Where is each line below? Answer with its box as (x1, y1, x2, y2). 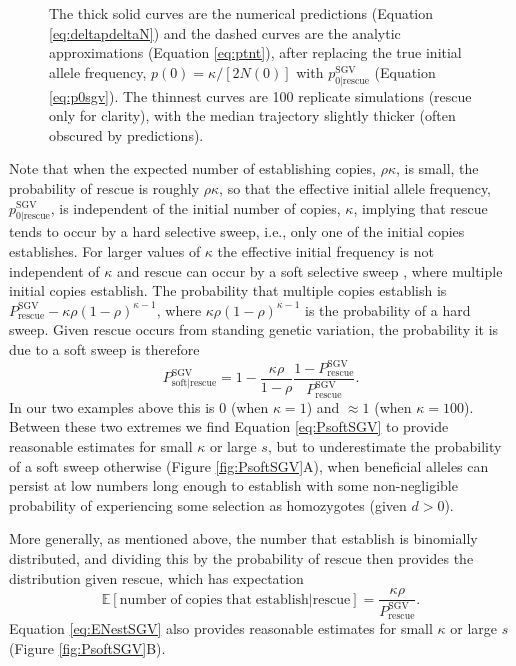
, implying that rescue (353, 197, 488, 218)
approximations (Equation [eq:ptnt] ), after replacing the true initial (49, 42, 462, 63)
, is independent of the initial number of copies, (50, 197, 341, 218)
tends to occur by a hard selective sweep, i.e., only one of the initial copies (9, 221, 465, 242)
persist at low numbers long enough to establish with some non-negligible (9, 475, 458, 496)
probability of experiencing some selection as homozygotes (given (9, 494, 407, 515)
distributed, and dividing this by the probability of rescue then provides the (9, 548, 474, 569)
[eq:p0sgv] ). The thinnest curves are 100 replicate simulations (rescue (49, 85, 472, 106)
